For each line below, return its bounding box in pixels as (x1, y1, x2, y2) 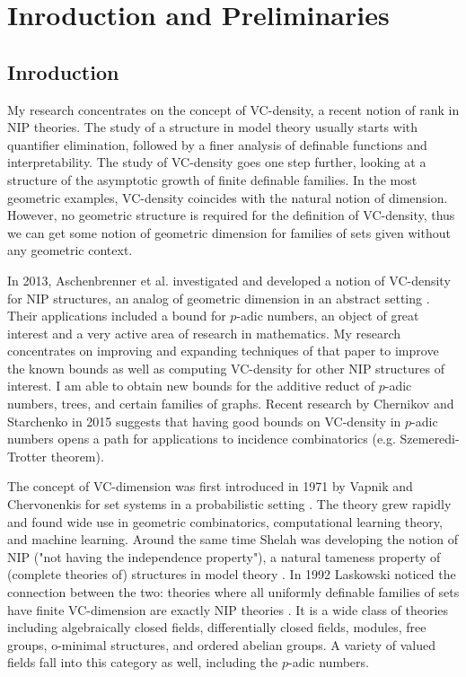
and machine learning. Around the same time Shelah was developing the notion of (7, 530, 458, 549)
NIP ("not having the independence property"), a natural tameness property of (7, 547, 441, 566)
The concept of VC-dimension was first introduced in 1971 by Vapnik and (7, 477, 413, 496)
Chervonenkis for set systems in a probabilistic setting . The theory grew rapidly (7, 495, 452, 514)
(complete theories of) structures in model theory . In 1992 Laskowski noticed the (7, 565, 456, 584)
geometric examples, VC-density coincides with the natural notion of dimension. (7, 188, 448, 207)
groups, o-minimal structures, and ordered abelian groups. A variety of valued (7, 635, 436, 654)
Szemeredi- (400, 429, 460, 448)
